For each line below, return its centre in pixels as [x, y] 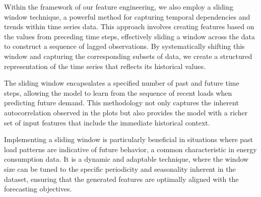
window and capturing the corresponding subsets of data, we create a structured [128, 56]
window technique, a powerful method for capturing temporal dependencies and [127, 16]
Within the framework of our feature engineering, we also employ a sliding [119, 7]
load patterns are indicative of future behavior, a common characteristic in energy [130, 149]
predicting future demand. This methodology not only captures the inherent [121, 103]
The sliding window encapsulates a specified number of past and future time [122, 83]
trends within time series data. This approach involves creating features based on [129, 26]
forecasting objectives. [38, 189]
